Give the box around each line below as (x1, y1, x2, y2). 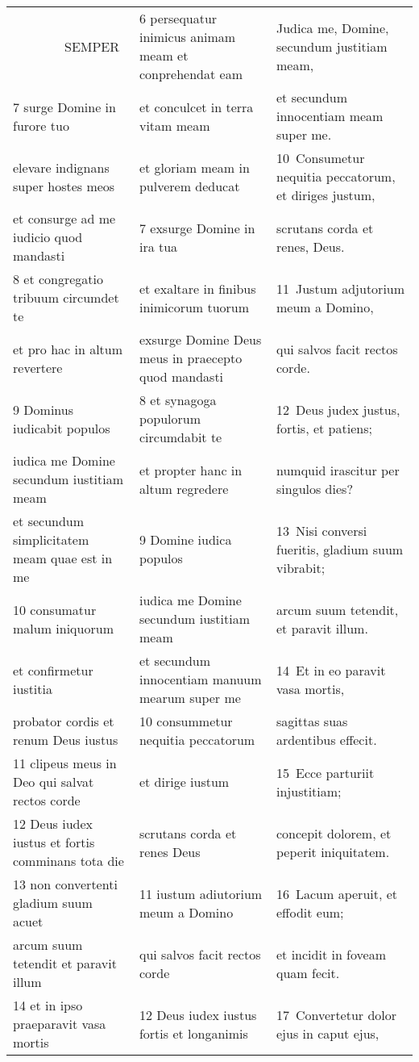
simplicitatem (13, 530, 89, 549)
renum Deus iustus (13, 730, 118, 749)
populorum (139, 409, 201, 428)
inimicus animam (139, 27, 236, 46)
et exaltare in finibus (139, 278, 256, 298)
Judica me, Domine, (276, 18, 389, 37)
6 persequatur (139, 9, 218, 27)
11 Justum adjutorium (276, 278, 405, 298)
